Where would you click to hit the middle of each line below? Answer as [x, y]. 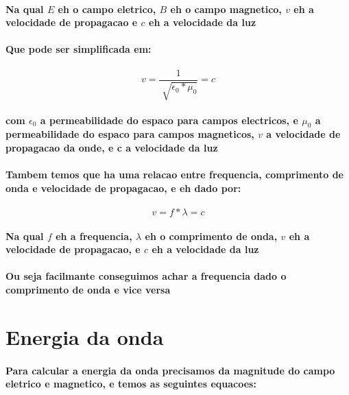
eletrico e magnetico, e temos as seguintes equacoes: [131, 384]
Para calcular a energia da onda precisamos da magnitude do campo [170, 370]
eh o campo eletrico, [107, 9]
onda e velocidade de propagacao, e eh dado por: [123, 188]
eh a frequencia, [94, 236]
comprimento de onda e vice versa [88, 289]
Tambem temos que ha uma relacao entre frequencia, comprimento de [174, 175]
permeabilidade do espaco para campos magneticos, [130, 134]
